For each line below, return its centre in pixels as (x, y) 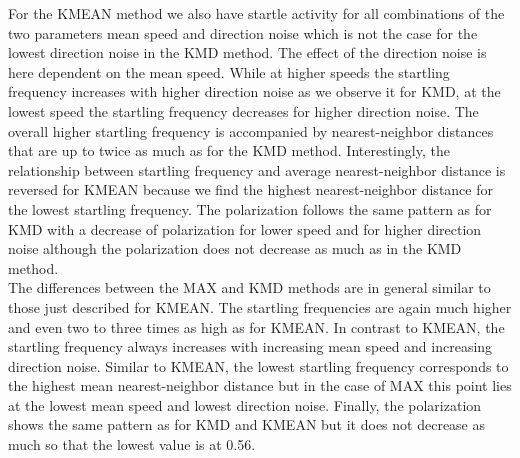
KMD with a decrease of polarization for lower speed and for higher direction (245, 228)
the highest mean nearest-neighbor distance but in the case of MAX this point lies (260, 385)
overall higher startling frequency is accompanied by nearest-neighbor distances (251, 130)
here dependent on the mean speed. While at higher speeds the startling (229, 71)
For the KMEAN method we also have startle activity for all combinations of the (256, 13)
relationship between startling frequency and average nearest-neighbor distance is (257, 169)
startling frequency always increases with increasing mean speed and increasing (250, 346)
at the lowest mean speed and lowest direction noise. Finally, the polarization (245, 404)
